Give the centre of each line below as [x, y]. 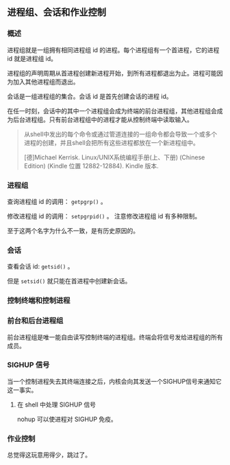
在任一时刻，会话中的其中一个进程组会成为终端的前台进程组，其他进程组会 [112, 111]
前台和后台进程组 [35, 321]
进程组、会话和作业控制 [56, 12]
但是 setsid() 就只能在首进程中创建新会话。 [69, 281]
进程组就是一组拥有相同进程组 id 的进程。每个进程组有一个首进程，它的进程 [113, 49]
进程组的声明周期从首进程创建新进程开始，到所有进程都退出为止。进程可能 [112, 73]
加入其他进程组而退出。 [46, 82]
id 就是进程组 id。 [32, 58]
